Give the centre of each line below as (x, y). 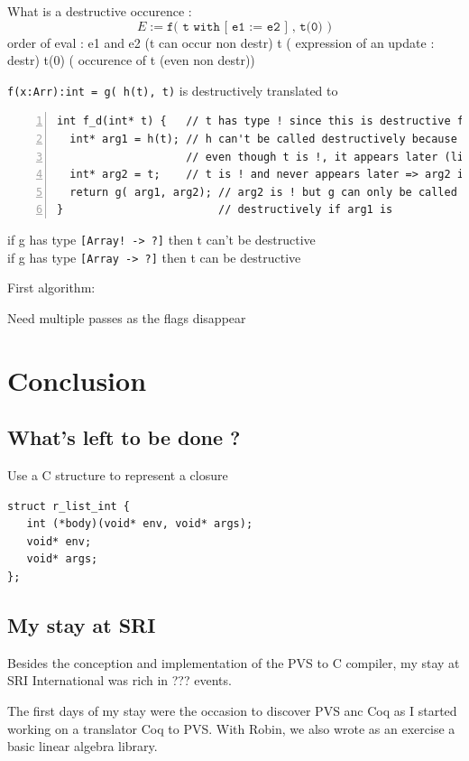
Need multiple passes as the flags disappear (127, 317)
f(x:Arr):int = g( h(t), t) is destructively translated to (173, 90)
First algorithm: (51, 288)
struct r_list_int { (69, 506)
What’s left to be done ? (124, 437)
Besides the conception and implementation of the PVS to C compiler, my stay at (234, 662)
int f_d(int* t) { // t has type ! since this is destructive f (261, 121)
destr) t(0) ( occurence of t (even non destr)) (131, 60)
